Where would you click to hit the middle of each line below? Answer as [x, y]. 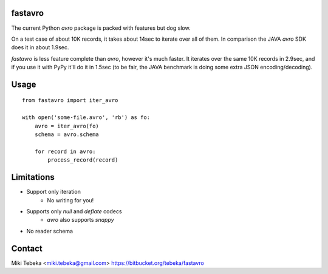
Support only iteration [54, 192]
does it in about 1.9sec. [40, 47]
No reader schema [50, 231]
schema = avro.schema [67, 135]
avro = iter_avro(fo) [67, 126]
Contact [27, 248]
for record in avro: [65, 151]
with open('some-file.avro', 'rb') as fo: [86, 118]
